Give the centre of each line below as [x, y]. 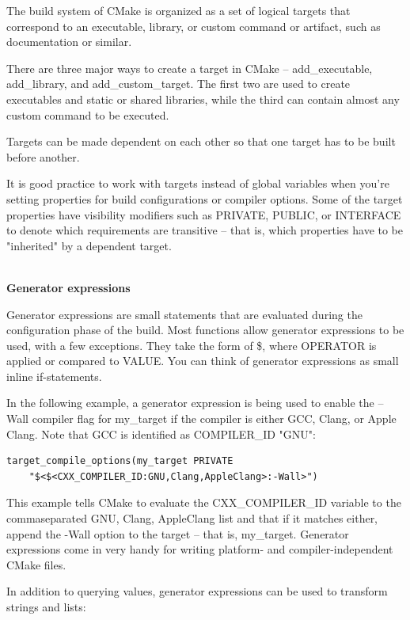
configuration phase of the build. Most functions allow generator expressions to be [205, 330]
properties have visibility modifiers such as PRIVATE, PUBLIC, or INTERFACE [204, 214]
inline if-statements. [54, 376]
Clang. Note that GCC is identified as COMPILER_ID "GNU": [161, 434]
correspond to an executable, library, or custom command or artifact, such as [194, 26]
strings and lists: [46, 607]
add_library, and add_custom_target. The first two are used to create [178, 84]
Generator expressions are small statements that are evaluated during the [184, 314]
